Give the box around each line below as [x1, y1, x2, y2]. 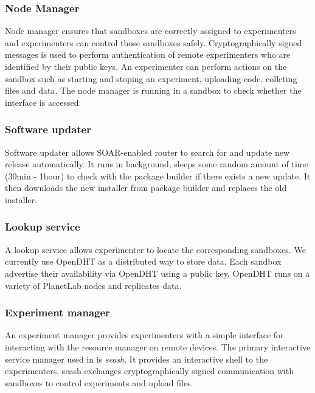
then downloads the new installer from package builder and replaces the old [5, 181, 287, 194]
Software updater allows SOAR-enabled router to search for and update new [5, 145, 290, 158]
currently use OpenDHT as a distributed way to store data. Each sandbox [5, 255, 282, 268]
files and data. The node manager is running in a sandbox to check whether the [5, 84, 302, 97]
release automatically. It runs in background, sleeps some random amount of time [5, 158, 308, 170]
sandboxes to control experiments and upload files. [5, 376, 193, 389]
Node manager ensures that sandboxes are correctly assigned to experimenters [5, 24, 296, 37]
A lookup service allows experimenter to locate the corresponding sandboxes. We [5, 243, 306, 256]
